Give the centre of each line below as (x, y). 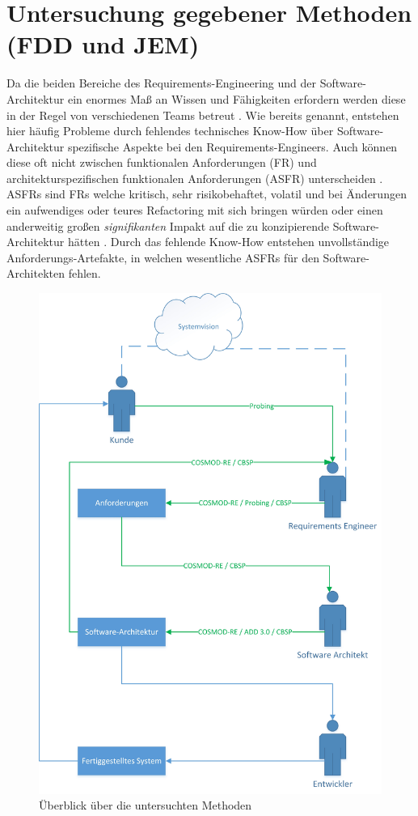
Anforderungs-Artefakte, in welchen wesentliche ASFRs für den (163, 257)
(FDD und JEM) (103, 44)
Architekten (36, 273)
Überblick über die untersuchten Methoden (146, 805)
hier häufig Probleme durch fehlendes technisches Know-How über (170, 131)
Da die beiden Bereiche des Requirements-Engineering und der (161, 83)
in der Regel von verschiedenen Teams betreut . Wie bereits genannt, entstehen (203, 115)
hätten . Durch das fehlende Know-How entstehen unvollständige (228, 242)
